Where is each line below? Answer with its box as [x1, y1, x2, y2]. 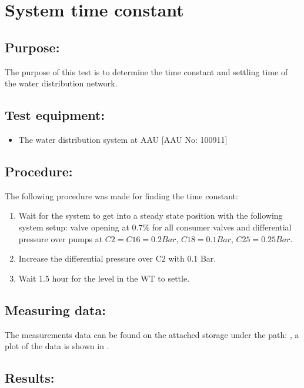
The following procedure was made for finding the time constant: [5, 189, 238, 202]
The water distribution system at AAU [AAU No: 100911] [18, 133, 228, 145]
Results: [5, 369, 55, 387]
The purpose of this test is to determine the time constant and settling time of [5, 65, 288, 78]
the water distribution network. [5, 77, 118, 89]
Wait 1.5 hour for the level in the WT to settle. [18, 272, 190, 284]
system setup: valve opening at [18, 220, 129, 233]
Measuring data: [5, 300, 106, 319]
